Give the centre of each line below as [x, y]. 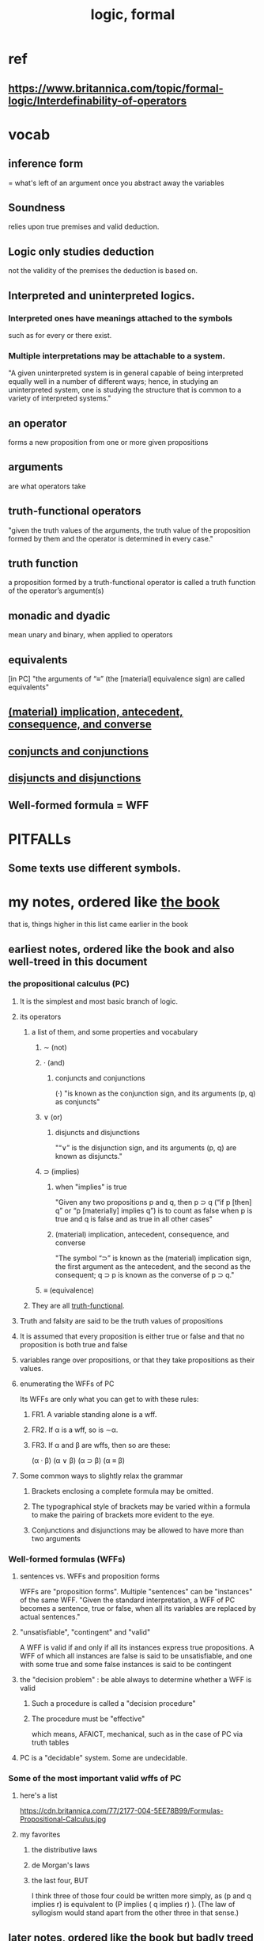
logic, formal [133, 15]
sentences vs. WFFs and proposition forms [90, 1576]
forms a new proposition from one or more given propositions [108, 442]
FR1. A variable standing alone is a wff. [94, 1414]
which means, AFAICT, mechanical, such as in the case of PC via [137, 1734]
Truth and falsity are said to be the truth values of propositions [121, 1320]
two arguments [56, 1538]
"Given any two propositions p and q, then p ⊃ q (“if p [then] [153, 1202]
